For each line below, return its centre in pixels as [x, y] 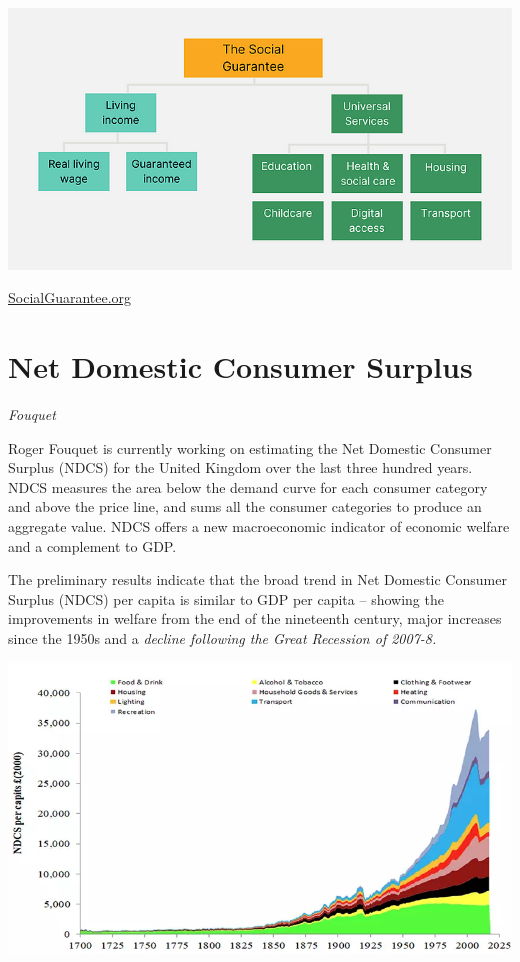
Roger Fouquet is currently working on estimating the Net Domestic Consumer [250, 447]
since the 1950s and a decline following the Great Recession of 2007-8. [222, 637]
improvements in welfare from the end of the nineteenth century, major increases [255, 618]
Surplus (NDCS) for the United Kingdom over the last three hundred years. [240, 467]
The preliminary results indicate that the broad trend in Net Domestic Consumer [257, 579]
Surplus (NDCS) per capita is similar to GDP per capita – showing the [226, 598]
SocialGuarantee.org [70, 297]
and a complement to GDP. [92, 545]
